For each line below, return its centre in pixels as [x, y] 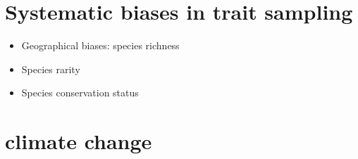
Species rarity [51, 69]
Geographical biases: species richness [100, 45]
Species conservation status [80, 93]
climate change [79, 141]
